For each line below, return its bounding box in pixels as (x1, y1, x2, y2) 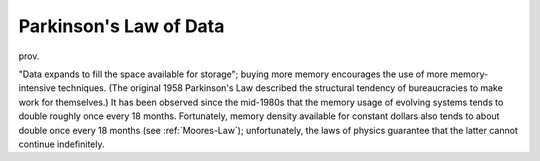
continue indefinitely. (18, 138, 105, 150)
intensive (18, 82, 57, 94)
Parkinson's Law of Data (18, 15, 225, 37)
